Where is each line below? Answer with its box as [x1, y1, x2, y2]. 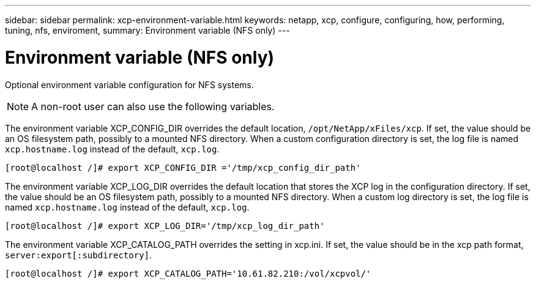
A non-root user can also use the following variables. [31, 100, 275, 113]
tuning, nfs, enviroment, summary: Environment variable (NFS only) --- [5, 25, 290, 35]
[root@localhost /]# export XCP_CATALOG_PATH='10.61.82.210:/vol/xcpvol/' [5, 268, 371, 278]
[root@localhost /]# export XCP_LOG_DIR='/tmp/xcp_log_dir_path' [5, 220, 325, 231]
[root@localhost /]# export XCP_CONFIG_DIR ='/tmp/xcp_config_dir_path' [5, 162, 361, 173]
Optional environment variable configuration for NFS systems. [5, 79, 254, 90]
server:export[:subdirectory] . [5, 249, 152, 260]
